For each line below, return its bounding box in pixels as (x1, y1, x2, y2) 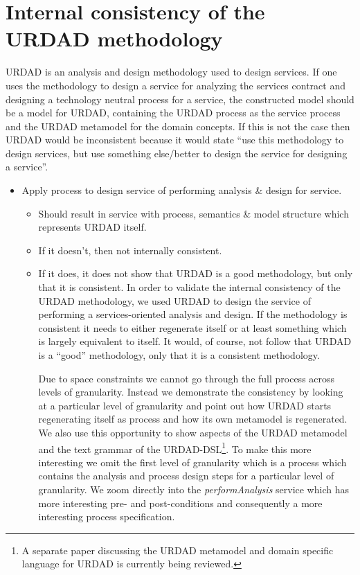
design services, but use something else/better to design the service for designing (6, 145, 348, 160)
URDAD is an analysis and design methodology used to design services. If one (6, 64, 337, 79)
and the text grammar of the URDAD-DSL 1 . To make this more (38, 439, 312, 456)
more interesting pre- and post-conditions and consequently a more (38, 495, 323, 510)
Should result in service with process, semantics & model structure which (38, 206, 349, 220)
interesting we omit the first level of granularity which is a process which (38, 454, 347, 469)
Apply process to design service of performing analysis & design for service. (21, 183, 342, 197)
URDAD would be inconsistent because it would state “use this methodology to (6, 132, 344, 147)
